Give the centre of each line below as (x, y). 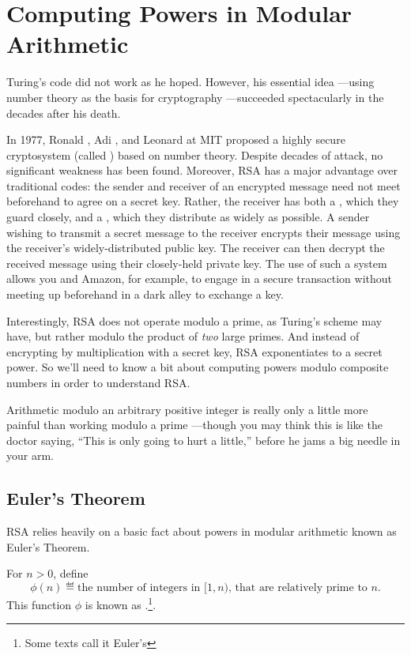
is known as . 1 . (121, 603)
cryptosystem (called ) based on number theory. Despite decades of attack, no (195, 154)
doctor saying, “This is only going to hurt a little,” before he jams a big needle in (204, 440)
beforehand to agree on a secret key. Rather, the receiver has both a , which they (203, 201)
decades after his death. (64, 113)
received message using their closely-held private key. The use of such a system (197, 263)
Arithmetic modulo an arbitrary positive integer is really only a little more (187, 409)
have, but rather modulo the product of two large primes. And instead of (183, 336)
